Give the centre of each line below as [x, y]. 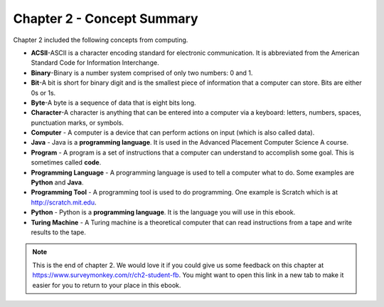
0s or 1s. [43, 93]
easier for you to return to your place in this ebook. [107, 285]
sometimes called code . [66, 162]
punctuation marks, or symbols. [77, 123]
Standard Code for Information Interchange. [95, 63]
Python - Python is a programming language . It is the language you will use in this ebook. [163, 212]
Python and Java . [58, 182]
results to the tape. [59, 232]
